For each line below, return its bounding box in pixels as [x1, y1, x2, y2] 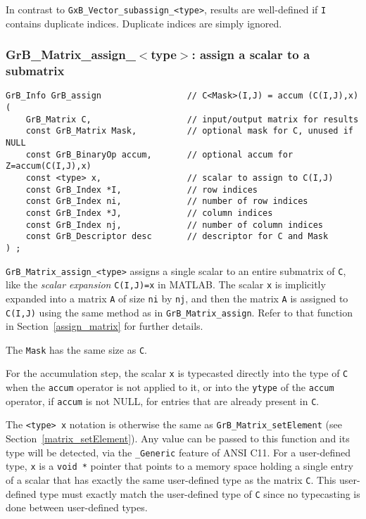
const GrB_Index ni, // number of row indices [25, 196, 308, 207]
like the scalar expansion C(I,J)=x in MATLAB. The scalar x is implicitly [6, 277, 326, 292]
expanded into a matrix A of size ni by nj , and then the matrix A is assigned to [6, 290, 348, 305]
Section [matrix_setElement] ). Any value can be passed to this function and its [6, 431, 350, 446]
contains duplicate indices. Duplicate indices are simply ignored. [6, 15, 282, 30]
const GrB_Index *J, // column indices [25, 207, 273, 218]
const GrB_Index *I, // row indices [25, 184, 258, 195]
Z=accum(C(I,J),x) [6, 161, 91, 172]
